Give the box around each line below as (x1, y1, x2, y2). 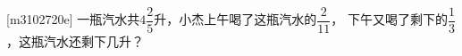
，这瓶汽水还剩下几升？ (6, 32, 144, 51)
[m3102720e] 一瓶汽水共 (6, 10, 140, 28)
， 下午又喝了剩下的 (331, 10, 448, 28)
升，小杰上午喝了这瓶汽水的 (154, 10, 317, 28)
